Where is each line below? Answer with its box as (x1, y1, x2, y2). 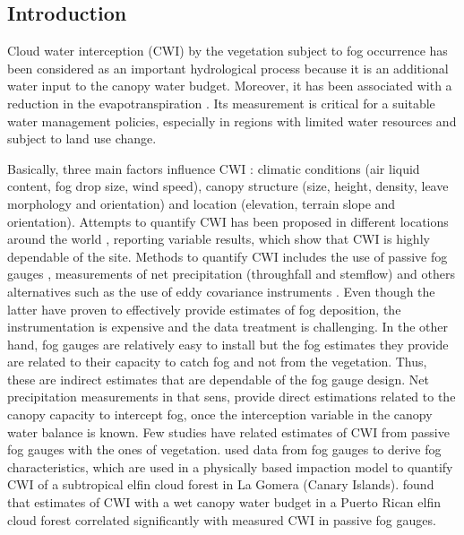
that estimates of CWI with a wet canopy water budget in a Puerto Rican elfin (7, 493, 441, 512)
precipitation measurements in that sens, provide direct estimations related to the (7, 387, 456, 406)
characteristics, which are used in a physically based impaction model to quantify (7, 457, 453, 476)
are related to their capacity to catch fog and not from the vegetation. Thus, (7, 352, 427, 371)
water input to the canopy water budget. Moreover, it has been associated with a (7, 76, 452, 95)
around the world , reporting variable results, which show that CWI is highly (7, 229, 430, 248)
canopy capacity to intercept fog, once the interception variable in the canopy (7, 405, 433, 424)
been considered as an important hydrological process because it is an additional (7, 58, 449, 77)
